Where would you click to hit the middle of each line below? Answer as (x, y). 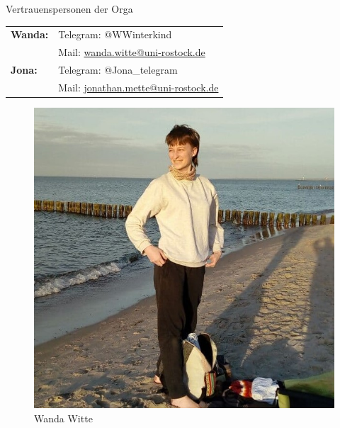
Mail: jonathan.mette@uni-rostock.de (138, 87)
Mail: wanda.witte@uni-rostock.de (132, 52)
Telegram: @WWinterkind (115, 34)
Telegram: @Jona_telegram (118, 70)
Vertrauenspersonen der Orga (69, 9)
